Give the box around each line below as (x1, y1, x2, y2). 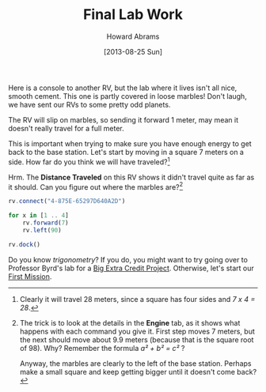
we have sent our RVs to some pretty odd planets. (8, 100, 171, 109)
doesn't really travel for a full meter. (8, 123, 124, 133)
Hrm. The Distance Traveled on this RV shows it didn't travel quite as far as (8, 172, 255, 182)
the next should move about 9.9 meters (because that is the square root (19, 334, 254, 345)
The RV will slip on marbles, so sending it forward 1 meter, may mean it (8, 115, 239, 124)
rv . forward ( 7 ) (22, 219, 69, 227)
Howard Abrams (106, 32, 160, 41)
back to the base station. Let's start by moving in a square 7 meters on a (8, 147, 244, 156)
